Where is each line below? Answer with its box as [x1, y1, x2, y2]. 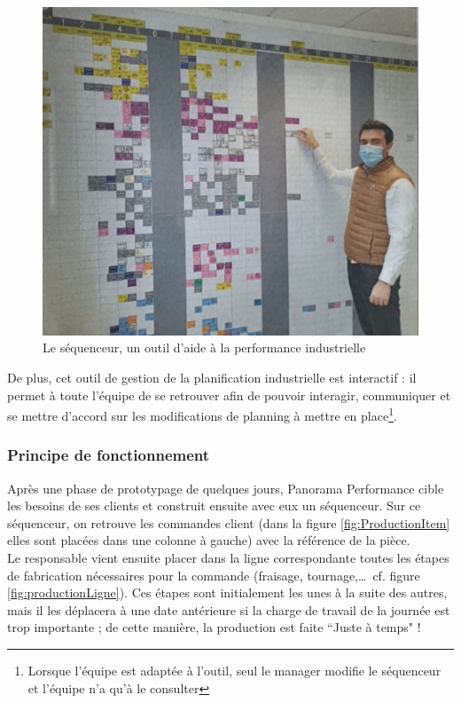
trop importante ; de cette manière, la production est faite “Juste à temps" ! [7, 618, 421, 636]
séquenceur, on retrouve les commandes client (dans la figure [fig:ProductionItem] [7, 513, 450, 532]
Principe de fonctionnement [7, 444, 210, 466]
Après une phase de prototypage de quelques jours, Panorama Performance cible [7, 478, 444, 497]
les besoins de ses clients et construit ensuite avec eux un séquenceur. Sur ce [7, 496, 421, 515]
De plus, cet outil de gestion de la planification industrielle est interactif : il [7, 368, 417, 387]
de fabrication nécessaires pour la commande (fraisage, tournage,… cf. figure [7, 565, 420, 584]
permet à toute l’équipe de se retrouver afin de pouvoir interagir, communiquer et [7, 385, 451, 404]
